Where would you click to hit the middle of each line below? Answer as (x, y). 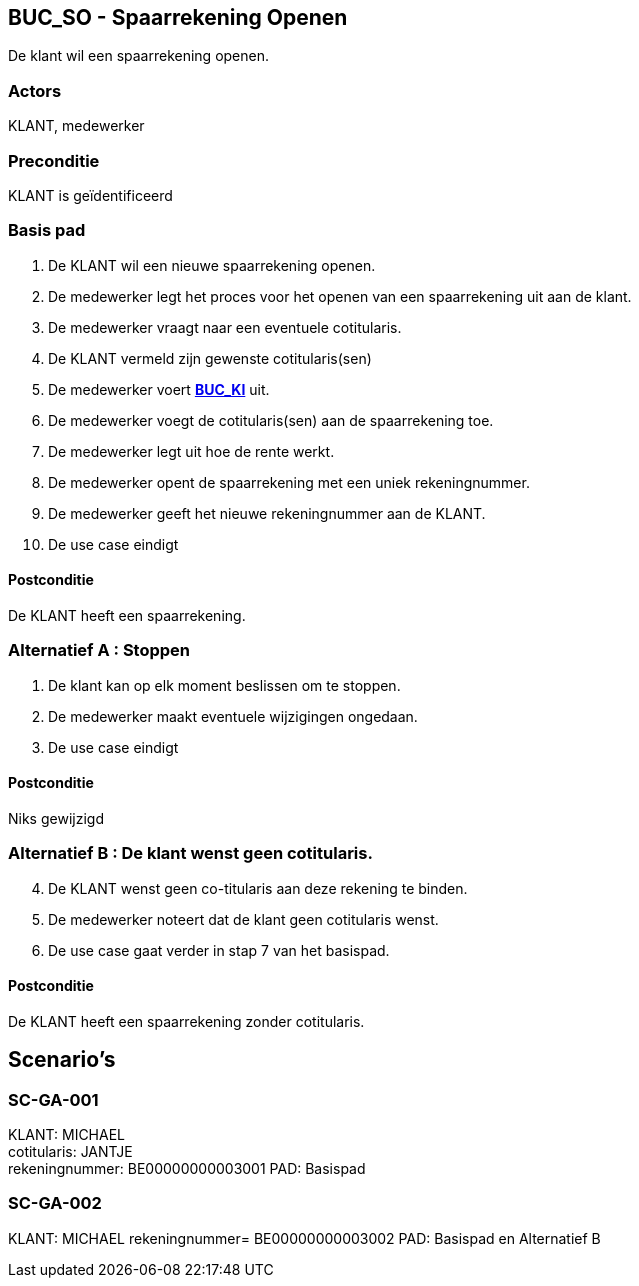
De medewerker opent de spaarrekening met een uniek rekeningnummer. (289, 482)
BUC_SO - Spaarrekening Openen (178, 17)
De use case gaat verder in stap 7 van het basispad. (219, 950)
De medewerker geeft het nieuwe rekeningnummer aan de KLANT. (267, 513)
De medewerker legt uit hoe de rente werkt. (191, 451)
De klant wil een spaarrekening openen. (139, 56)
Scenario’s (62, 1060)
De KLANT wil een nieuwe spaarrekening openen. (212, 265)
